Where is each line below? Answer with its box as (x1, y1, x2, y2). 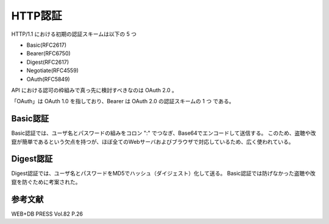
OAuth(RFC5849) (26, 75, 70, 83)
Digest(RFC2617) (26, 58, 69, 66)
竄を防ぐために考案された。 (11, 178, 81, 185)
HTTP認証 (11, 9, 62, 22)
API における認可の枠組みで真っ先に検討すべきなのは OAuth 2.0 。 (11, 86, 178, 93)
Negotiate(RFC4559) (26, 67, 79, 74)
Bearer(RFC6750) (26, 50, 71, 57)
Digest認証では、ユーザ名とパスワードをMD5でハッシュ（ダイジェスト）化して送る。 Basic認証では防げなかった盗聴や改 (11, 170, 316, 177)
